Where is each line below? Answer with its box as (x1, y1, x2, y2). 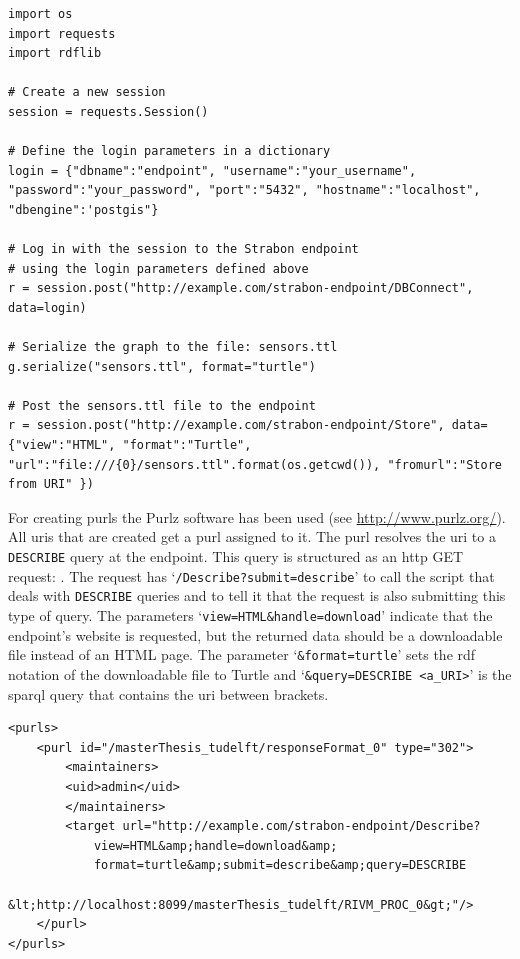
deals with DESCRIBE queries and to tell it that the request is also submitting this (8, 585, 506, 606)
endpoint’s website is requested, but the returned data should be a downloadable (8, 624, 503, 645)
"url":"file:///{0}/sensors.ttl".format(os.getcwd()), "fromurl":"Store (8, 457, 502, 472)
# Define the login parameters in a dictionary (8, 144, 331, 159)
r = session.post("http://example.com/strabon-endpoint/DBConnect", (8, 281, 474, 296)
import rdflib (8, 46, 102, 61)
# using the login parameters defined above (8, 261, 309, 276)
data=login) (8, 300, 87, 315)
